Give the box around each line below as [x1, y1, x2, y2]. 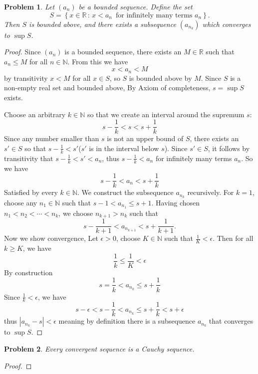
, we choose [58, 207, 93, 218]
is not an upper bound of [107, 133, 184, 144]
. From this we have [67, 56, 128, 66]
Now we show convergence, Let [4, 233, 98, 243]
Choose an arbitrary [4, 109, 66, 119]
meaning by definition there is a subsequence [58, 316, 196, 326]
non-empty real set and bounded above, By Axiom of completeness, [4, 82, 211, 93]
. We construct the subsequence [77, 187, 174, 197]
